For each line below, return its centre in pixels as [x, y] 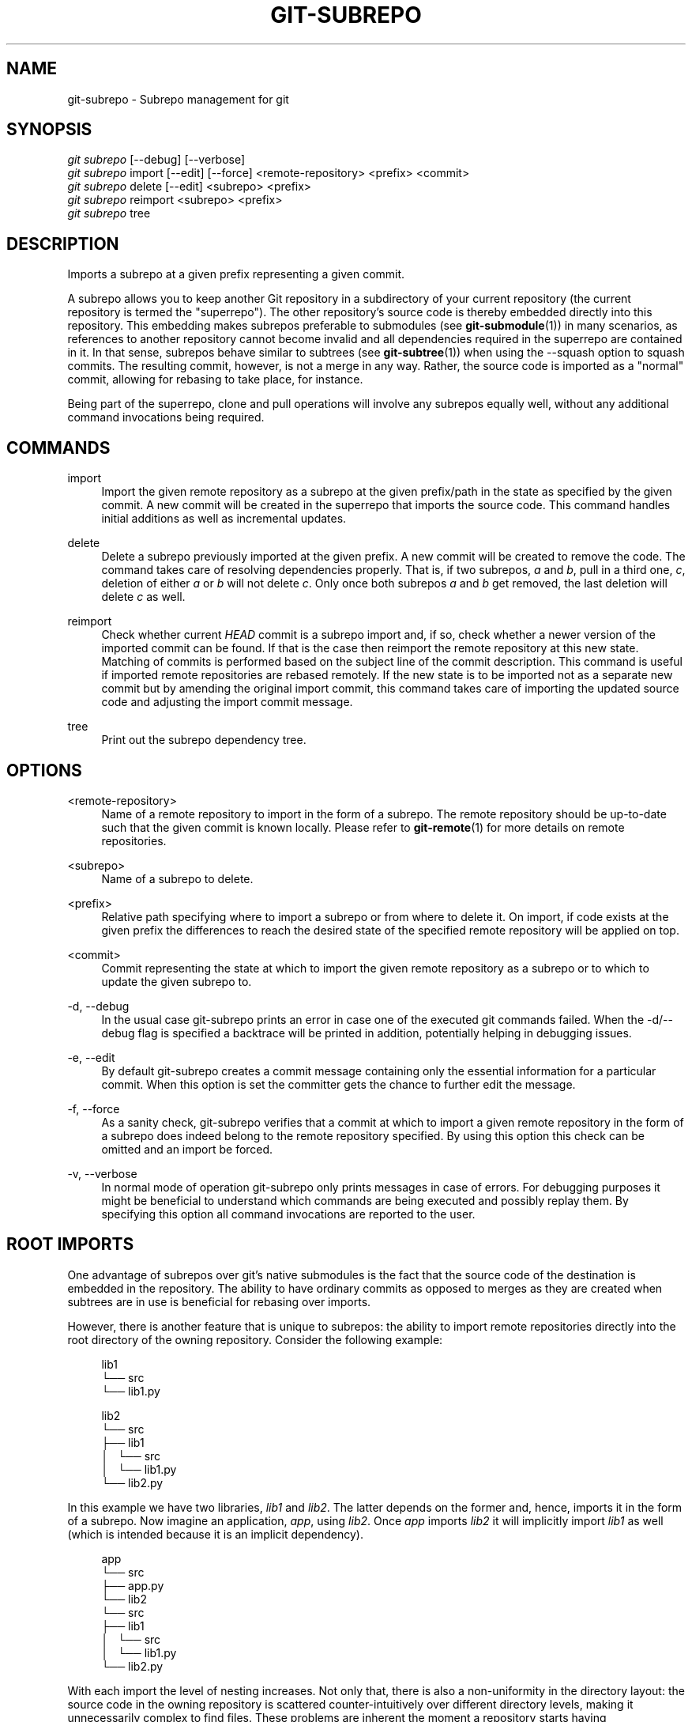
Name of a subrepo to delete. [177, 878]
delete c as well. [143, 597]
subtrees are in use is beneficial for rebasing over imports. [219, 1301]
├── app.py [133, 1585]
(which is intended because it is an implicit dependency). [215, 1534]
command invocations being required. [166, 417]
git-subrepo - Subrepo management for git [178, 99]
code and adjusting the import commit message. [227, 702]
